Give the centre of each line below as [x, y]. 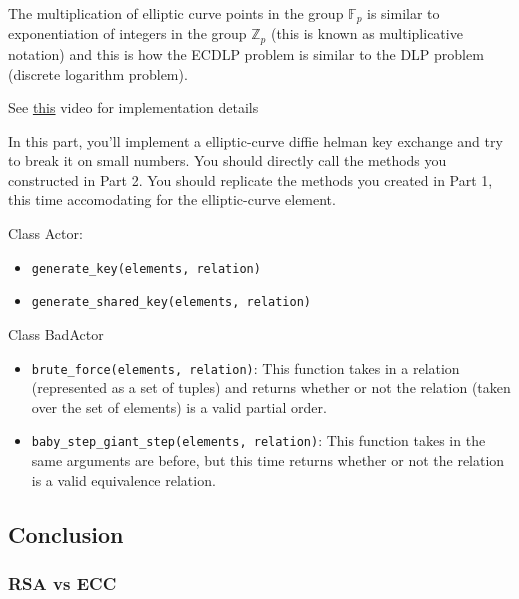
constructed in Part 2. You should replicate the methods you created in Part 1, [250, 179]
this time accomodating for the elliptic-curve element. [172, 199]
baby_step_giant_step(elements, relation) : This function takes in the [258, 440]
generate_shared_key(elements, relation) [171, 302]
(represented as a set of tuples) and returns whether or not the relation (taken [271, 387]
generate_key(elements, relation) [146, 268]
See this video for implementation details [133, 107]
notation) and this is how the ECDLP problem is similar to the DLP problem [246, 53]
